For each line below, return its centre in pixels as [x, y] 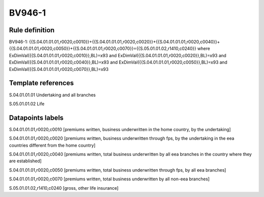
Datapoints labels [36, 118]
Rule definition [32, 30]
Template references [42, 83]
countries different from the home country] [52, 145]
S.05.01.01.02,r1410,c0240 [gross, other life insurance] [64, 188]
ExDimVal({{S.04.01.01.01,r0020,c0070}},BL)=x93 [59, 69]
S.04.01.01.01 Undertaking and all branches [52, 95]
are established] [25, 161]
